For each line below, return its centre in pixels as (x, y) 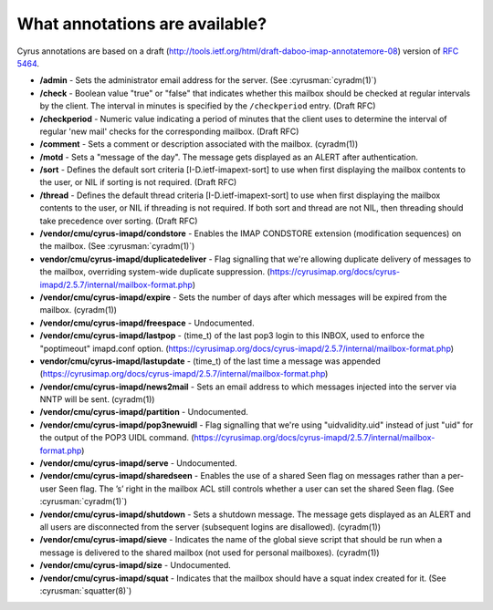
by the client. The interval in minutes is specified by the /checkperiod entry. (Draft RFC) (208, 106)
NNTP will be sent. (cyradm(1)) (97, 399)
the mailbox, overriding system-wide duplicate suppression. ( (155, 272)
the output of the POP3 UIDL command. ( (117, 438)
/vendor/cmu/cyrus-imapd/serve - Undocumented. (138, 463)
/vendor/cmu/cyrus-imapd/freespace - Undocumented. (147, 323)
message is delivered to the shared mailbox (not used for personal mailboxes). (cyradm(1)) (210, 553)
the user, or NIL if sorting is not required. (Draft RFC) (138, 182)
